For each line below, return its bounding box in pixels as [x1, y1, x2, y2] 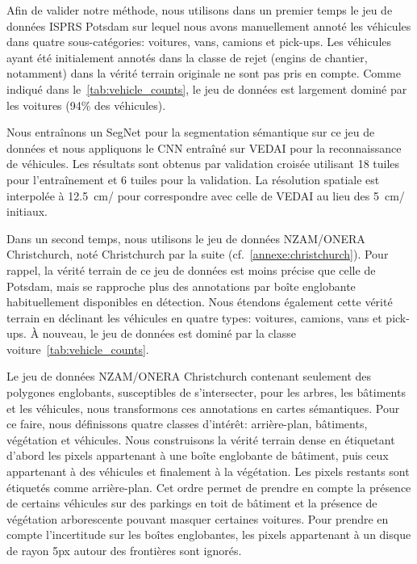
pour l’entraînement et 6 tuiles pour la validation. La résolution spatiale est [6, 170, 380, 187]
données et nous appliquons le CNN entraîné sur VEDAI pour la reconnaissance [6, 139, 402, 156]
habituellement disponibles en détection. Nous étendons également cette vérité [6, 293, 393, 310]
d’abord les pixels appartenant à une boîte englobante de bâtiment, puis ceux [6, 447, 389, 464]
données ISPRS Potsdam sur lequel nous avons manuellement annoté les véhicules [6, 17, 411, 34]
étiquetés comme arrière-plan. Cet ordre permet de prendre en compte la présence [6, 478, 411, 495]
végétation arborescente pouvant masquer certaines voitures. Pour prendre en [6, 510, 389, 527]
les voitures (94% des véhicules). [6, 96, 166, 113]
